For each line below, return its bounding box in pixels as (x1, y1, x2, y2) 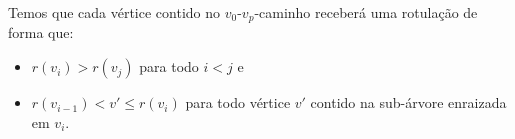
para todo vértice (185, 92, 291, 113)
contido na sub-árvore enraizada (310, 92, 507, 113)
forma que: (8, 22, 74, 43)
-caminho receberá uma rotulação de (254, 2, 478, 22)
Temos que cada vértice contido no (8, 2, 221, 22)
